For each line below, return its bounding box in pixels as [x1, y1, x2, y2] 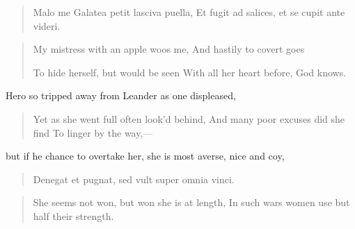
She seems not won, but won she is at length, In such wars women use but [33, 195, 350, 210]
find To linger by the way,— [33, 125, 153, 139]
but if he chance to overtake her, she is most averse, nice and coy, [6, 149, 285, 163]
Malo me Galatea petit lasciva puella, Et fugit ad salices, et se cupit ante [33, 5, 345, 19]
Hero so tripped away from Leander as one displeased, [6, 88, 236, 103]
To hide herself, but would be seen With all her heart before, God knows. [33, 65, 347, 79]
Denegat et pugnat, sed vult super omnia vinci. [33, 171, 235, 186]
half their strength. [33, 208, 114, 223]
